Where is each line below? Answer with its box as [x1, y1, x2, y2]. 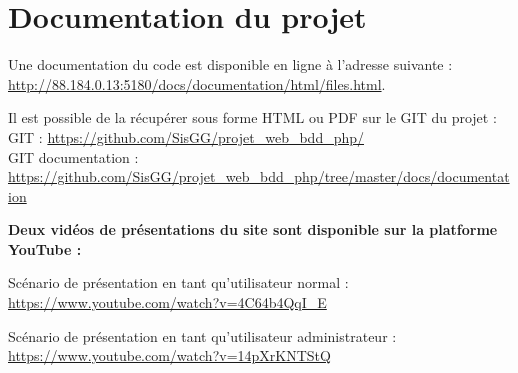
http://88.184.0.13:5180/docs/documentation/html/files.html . [8, 73, 386, 94]
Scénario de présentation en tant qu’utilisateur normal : [8, 272, 349, 293]
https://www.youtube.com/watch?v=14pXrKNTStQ [8, 345, 331, 366]
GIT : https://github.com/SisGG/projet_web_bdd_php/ [8, 126, 365, 147]
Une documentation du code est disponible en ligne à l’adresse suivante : [8, 54, 453, 75]
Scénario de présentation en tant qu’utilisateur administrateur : [8, 325, 397, 346]
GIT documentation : [8, 146, 139, 167]
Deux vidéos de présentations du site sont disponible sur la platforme [8, 219, 498, 240]
